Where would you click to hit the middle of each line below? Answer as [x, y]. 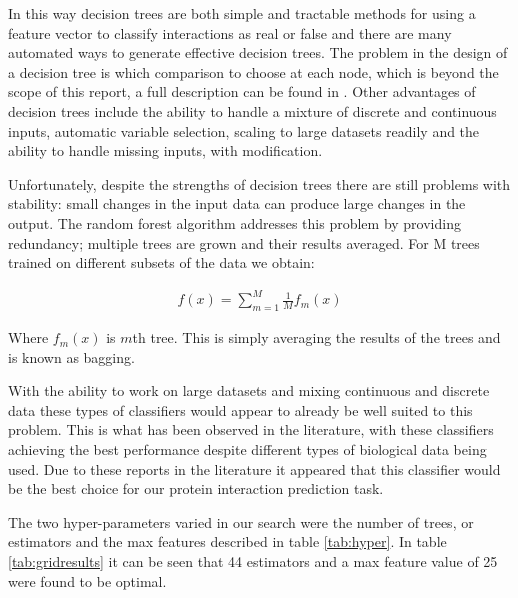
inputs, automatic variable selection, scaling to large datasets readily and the [244, 130]
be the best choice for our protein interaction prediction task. [196, 488]
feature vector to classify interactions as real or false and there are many [230, 32]
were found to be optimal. [87, 580]
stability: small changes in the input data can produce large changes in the [237, 203]
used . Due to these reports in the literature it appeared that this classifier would [254, 468]
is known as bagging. [71, 356]
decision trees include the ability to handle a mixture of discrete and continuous [252, 110]
